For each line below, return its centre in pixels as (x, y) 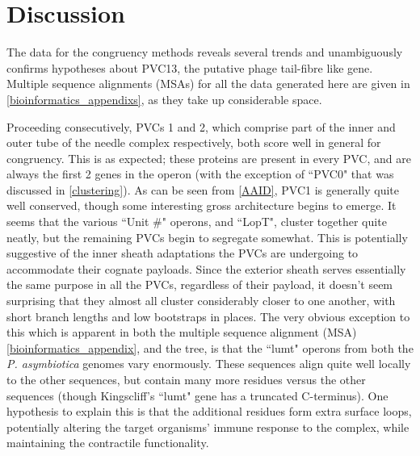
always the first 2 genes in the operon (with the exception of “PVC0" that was (200, 174)
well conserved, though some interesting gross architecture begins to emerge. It (202, 205)
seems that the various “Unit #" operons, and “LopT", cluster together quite (197, 222)
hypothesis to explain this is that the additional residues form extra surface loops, (209, 411)
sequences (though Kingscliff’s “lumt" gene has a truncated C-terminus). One (197, 395)
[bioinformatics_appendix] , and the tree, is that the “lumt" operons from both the (210, 347)
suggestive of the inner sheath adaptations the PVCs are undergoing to (183, 253)
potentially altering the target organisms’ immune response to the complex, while (208, 427)
